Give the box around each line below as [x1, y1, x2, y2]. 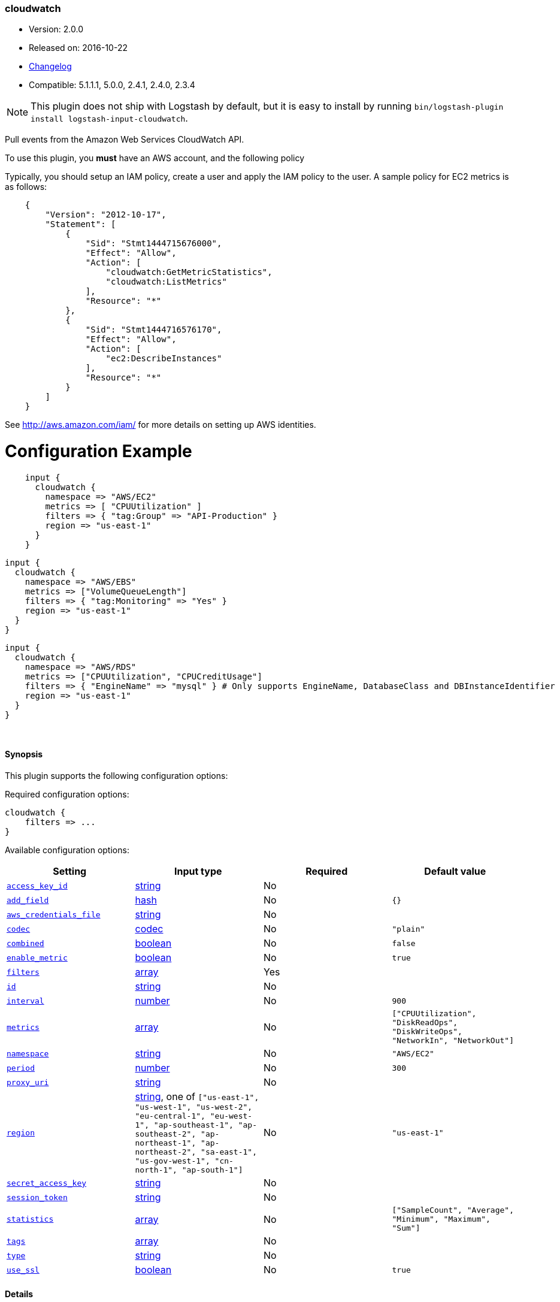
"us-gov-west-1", [135, 1156, 210, 1166]
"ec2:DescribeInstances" [105, 354, 222, 364]
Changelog [29, 61, 72, 72]
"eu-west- [210, 1111, 253, 1121]
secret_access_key [7, 1178, 87, 1188]
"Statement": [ [45, 219, 116, 229]
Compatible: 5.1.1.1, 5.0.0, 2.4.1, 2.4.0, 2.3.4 [29, 80, 195, 90]
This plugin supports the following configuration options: [5, 771, 228, 781]
